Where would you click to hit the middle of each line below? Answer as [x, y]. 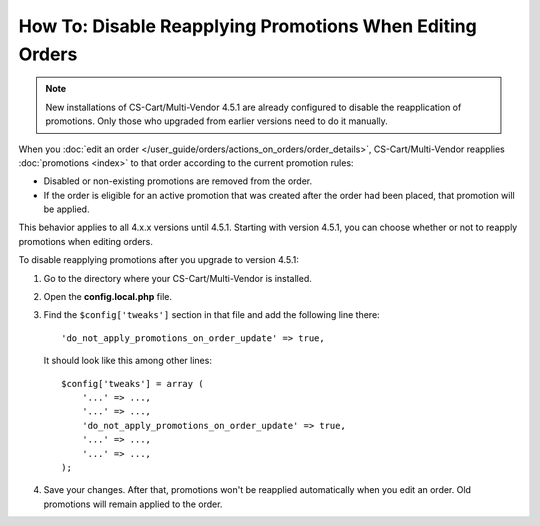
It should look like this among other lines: [127, 361]
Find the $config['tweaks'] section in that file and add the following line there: [211, 315]
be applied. [66, 209]
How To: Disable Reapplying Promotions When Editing [247, 26]
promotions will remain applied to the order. [133, 504]
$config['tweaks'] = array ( [132, 383]
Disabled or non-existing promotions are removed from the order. [178, 181]
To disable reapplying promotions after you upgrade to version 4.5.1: [158, 260]
